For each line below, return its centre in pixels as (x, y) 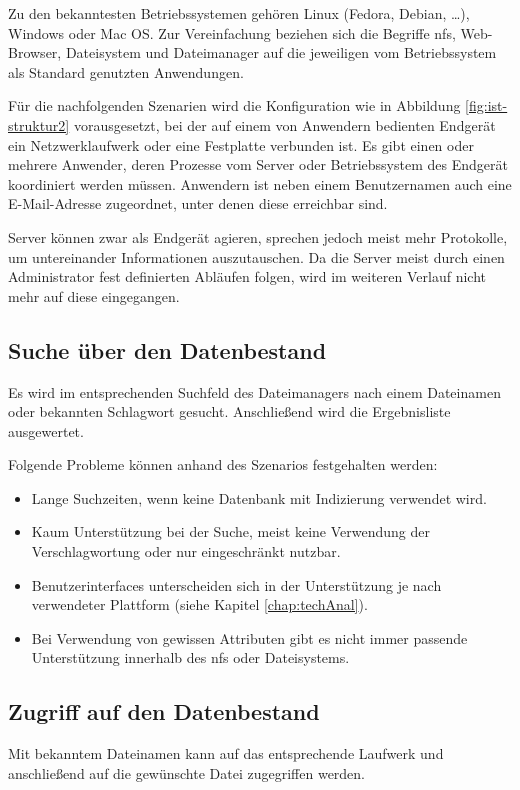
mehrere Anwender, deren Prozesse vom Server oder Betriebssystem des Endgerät (258, 164)
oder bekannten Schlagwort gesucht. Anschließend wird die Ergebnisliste (229, 411)
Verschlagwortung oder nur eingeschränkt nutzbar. (186, 551)
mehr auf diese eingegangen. (94, 295)
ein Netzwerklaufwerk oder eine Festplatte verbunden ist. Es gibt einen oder (241, 144)
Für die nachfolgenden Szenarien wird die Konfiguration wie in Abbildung (234, 105)
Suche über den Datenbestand (167, 349)
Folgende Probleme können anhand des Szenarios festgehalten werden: (223, 464)
